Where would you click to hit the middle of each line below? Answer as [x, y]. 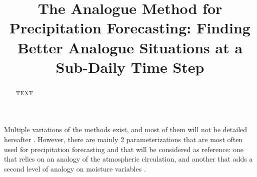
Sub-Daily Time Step [130, 67]
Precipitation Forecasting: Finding [130, 28]
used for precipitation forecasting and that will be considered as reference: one [124, 149]
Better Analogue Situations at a [130, 47]
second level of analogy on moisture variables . [75, 168]
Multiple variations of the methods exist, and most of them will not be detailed [126, 129]
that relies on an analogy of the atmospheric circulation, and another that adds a [128, 159]
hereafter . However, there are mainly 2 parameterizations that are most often [123, 139]
